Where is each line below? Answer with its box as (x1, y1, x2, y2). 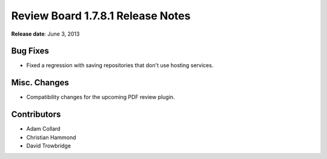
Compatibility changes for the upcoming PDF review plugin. (26, 94, 175, 101)
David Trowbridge (26, 142, 71, 149)
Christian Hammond (26, 134, 76, 141)
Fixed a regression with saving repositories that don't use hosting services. (26, 62, 214, 69)
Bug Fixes (11, 46, 50, 56)
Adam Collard (26, 125, 61, 132)
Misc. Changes (11, 77, 70, 88)
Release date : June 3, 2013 (11, 30, 80, 37)
